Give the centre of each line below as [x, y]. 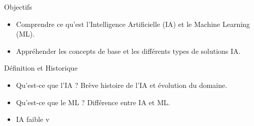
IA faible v [33, 119]
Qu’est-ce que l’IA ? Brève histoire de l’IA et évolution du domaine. [122, 85]
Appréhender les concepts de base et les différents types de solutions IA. [128, 51]
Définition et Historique [41, 68]
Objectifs [18, 7]
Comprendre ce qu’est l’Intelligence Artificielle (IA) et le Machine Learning [133, 24]
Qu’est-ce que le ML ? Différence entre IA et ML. [93, 102]
